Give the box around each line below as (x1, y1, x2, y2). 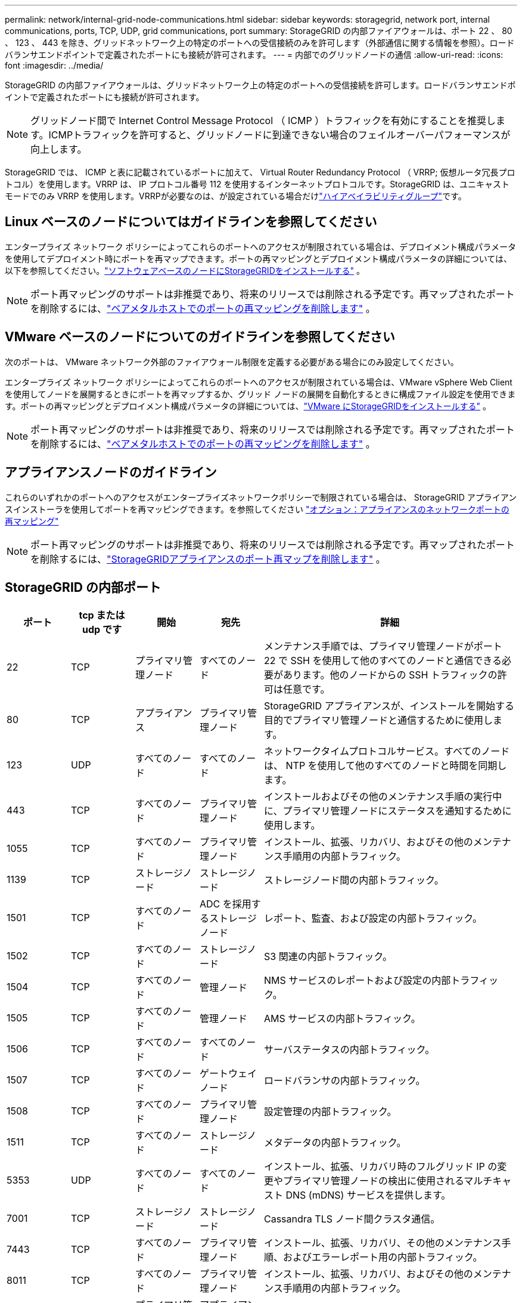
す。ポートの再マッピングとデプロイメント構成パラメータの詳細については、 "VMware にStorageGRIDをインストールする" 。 (5, 400, 491, 411)
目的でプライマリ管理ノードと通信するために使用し (264, 714, 493, 727)
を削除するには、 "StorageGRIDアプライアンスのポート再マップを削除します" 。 (30, 552, 386, 565)
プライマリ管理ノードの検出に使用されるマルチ (283, 1175, 493, 1187)
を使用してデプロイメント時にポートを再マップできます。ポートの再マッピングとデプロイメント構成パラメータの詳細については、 (5, 253, 512, 264)
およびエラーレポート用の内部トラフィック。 (283, 1251, 483, 1264)
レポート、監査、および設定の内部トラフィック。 (264, 912, 483, 925)
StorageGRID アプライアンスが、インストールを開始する (264, 700, 515, 712)
